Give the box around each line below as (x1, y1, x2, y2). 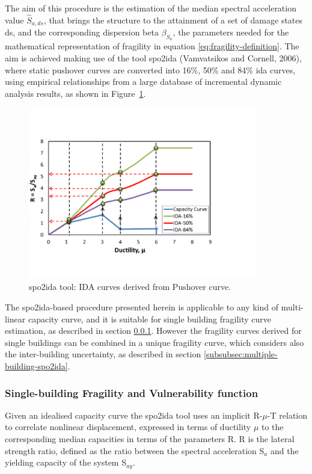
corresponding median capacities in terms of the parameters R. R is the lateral (5, 432, 295, 445)
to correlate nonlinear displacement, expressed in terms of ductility (5, 420, 251, 433)
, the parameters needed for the (173, 26, 289, 38)
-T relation (267, 408, 308, 421)
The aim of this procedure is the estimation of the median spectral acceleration (5, 2, 296, 14)
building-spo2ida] (5, 360, 68, 372)
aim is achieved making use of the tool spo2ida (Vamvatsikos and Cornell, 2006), (5, 52, 302, 64)
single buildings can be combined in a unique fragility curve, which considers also (5, 336, 304, 348)
